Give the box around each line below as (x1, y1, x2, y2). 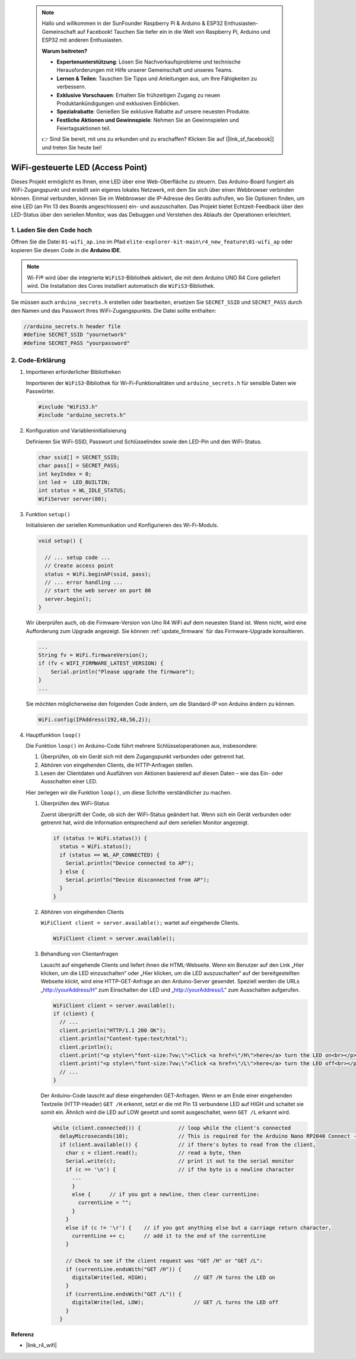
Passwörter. (26, 388, 55, 395)
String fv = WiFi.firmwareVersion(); (38, 652, 148, 659)
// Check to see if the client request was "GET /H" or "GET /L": (65, 1258, 263, 1264)
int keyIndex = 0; (38, 471, 92, 477)
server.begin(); (44, 595, 92, 602)
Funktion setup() (26, 510, 71, 517)
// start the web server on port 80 (44, 588, 151, 594)
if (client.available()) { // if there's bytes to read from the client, (59, 1141, 316, 1148)
